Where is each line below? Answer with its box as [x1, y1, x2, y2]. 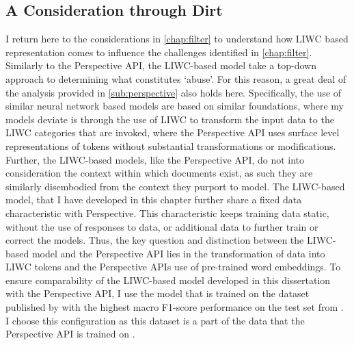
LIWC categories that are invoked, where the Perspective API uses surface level [5, 125, 340, 140]
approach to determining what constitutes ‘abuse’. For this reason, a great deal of [5, 71, 346, 86]
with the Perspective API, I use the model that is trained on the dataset [5, 286, 310, 301]
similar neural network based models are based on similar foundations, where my [5, 99, 344, 113]
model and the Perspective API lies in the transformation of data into [31, 246, 325, 260]
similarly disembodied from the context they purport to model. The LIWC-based [5, 179, 345, 193]
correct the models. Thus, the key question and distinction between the [5, 233, 304, 247]
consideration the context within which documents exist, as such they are [5, 166, 313, 180]
